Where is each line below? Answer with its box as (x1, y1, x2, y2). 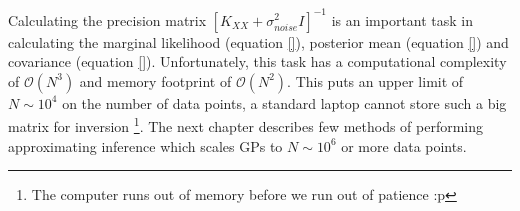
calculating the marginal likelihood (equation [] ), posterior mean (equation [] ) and (8, 31, 509, 52)
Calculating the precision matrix (8, 9, 207, 30)
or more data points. (341, 135, 467, 156)
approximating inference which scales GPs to (8, 135, 283, 156)
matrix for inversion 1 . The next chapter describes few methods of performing (8, 113, 484, 136)
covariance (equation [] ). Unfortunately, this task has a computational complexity (8, 51, 507, 72)
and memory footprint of (79, 70, 232, 91)
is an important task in (331, 9, 474, 30)
